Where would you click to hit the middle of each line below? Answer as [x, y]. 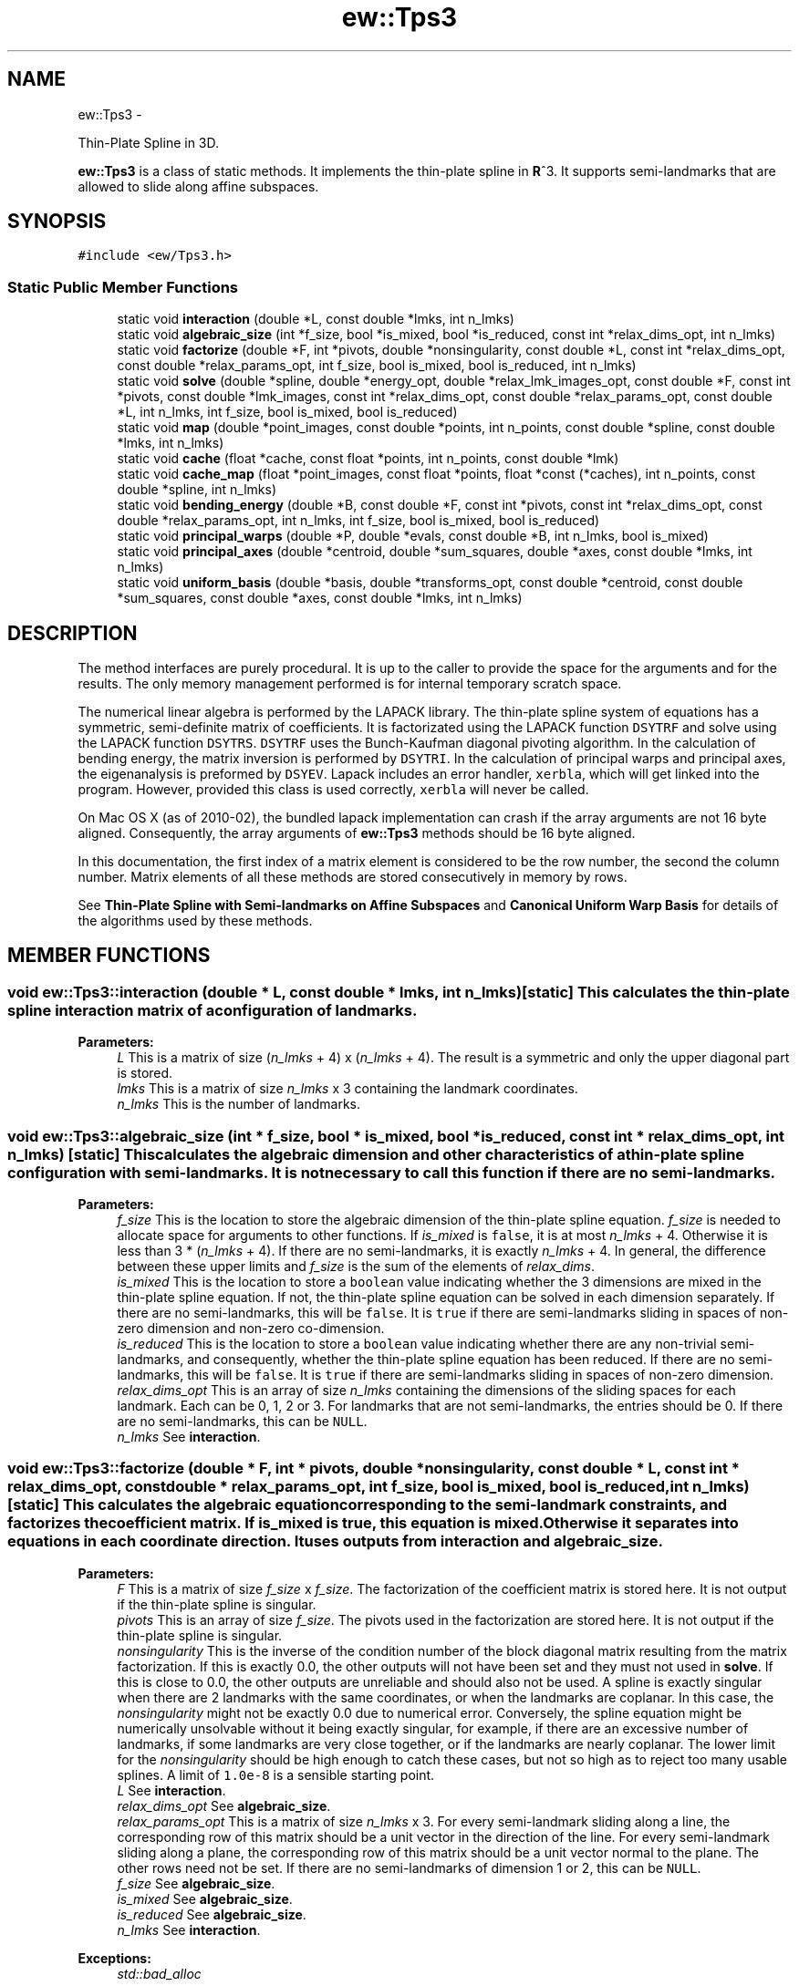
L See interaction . [171, 1790]
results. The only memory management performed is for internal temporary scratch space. [350, 684]
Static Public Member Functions [123, 287]
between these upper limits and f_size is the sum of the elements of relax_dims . [356, 1266]
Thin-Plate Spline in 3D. [149, 142]
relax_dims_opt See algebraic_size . [224, 1805]
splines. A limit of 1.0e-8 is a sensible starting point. [276, 1774]
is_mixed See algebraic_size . [205, 1898]
